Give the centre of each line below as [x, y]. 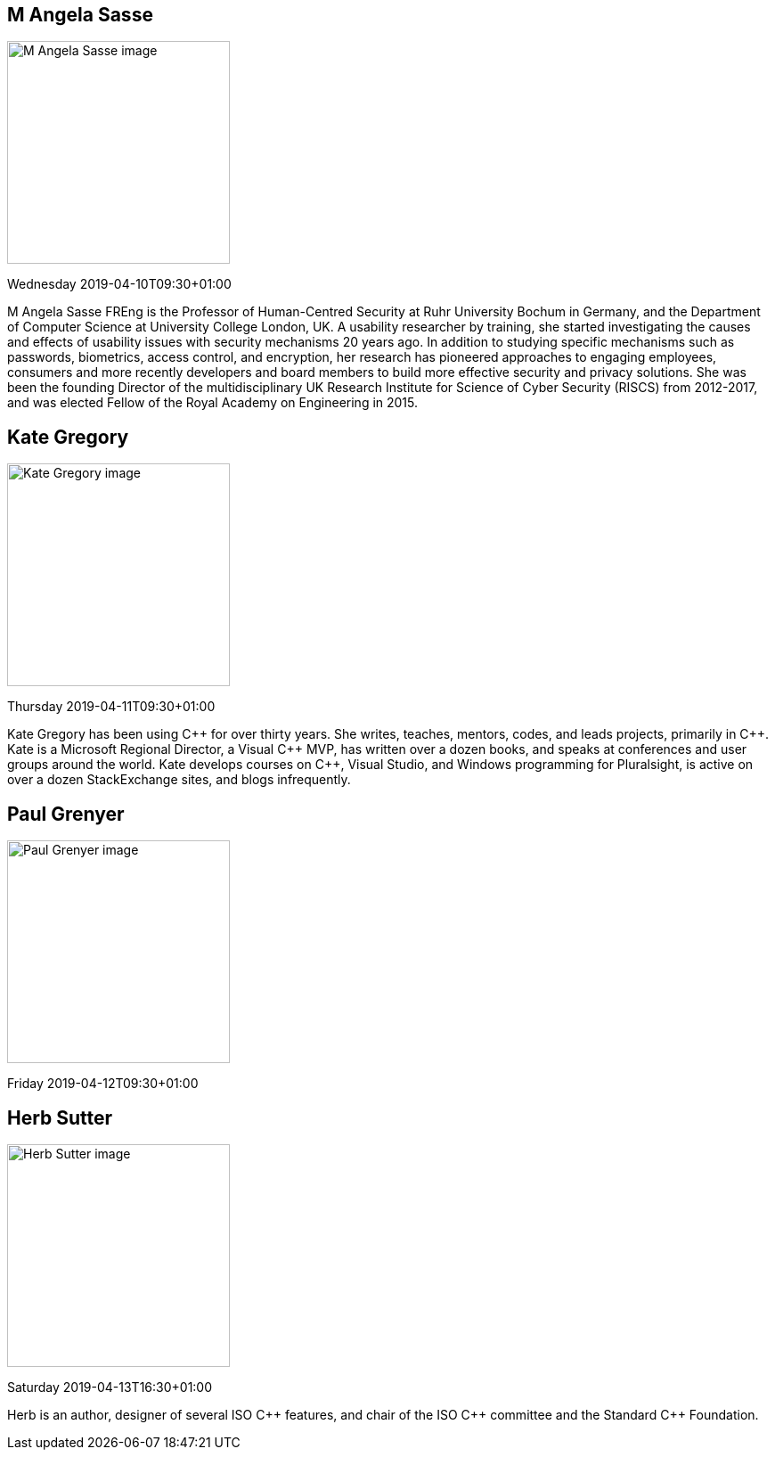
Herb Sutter [60, 1117]
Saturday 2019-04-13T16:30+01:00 [110, 1387]
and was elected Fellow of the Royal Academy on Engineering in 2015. [213, 403]
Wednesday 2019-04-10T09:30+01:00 [119, 284]
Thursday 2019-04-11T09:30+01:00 [111, 707]
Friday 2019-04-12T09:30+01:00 [103, 1084]
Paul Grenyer [66, 814]
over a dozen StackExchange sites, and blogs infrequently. [179, 780]
